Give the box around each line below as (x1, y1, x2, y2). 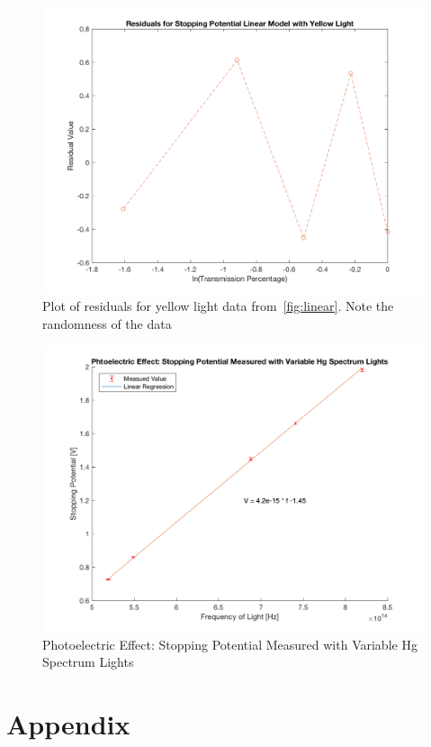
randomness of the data (42, 314, 172, 333)
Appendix (6, 705, 130, 742)
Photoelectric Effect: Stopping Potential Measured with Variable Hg (42, 634, 418, 653)
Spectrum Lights (42, 652, 134, 671)
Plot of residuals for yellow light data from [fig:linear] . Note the (42, 296, 394, 315)
